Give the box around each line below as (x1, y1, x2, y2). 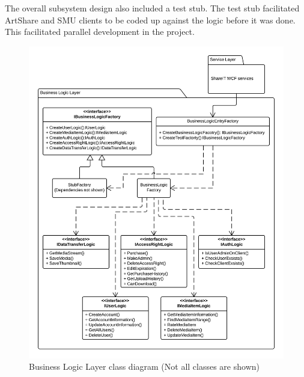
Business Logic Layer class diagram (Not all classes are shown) (29, 360, 260, 373)
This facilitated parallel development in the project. (5, 25, 195, 38)
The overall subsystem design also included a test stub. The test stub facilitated (5, 2, 300, 14)
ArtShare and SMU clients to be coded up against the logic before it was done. (5, 13, 296, 26)
